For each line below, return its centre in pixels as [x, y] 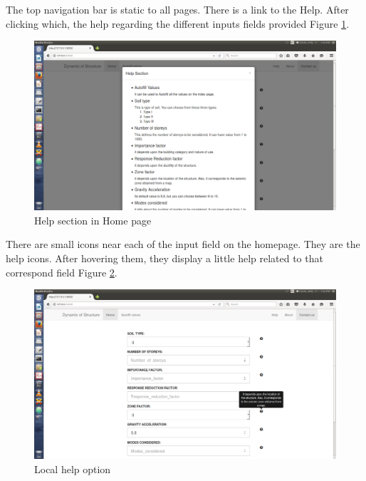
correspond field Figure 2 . [62, 272]
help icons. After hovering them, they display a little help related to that [164, 258]
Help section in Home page [93, 220]
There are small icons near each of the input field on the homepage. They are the [183, 244]
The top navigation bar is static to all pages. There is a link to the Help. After [177, 9]
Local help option [73, 469]
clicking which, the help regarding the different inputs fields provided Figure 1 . [178, 23]
